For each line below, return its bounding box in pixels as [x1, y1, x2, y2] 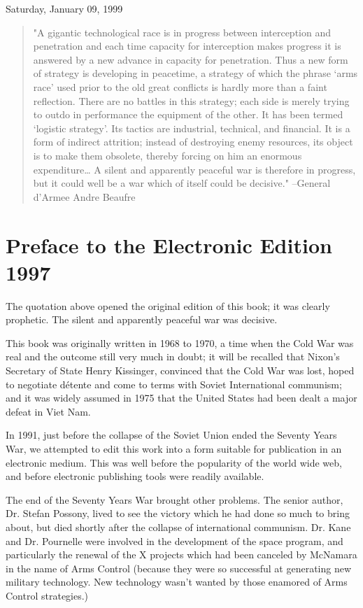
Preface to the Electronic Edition [6, 230, 332, 259]
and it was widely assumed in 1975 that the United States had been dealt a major [6, 390, 357, 405]
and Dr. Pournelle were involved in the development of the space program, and [6, 533, 343, 548]
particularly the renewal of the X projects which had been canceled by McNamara [6, 547, 357, 562]
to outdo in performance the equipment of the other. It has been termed [33, 107, 343, 122]
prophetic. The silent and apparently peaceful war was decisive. [6, 312, 278, 327]
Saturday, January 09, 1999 [6, 1, 123, 15]
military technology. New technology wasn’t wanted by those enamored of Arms [6, 574, 348, 589]
